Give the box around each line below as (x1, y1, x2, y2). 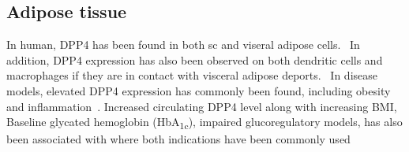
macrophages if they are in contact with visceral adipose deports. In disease (6, 67, 377, 83)
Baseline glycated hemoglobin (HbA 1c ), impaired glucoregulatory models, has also (6, 113, 403, 132)
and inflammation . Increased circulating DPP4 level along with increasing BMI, (6, 98, 397, 114)
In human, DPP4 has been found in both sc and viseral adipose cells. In (6, 36, 360, 53)
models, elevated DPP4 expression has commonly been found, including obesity (6, 82, 391, 98)
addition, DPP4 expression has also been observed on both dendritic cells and (6, 51, 383, 68)
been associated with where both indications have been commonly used (6, 131, 351, 147)
